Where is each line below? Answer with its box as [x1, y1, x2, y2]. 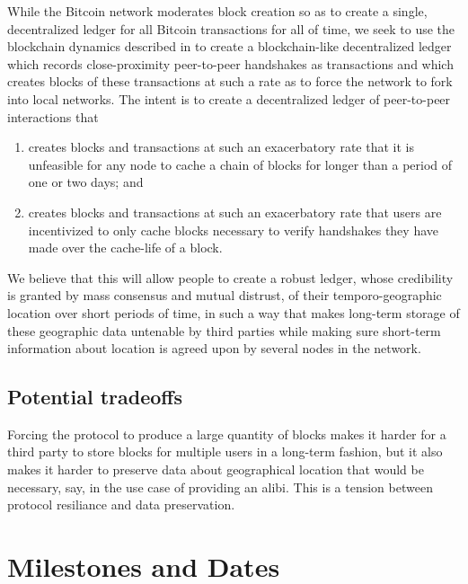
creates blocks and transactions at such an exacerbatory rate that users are [28, 202, 442, 221]
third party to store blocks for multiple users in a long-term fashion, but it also [7, 442, 443, 461]
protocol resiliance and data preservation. [7, 495, 235, 514]
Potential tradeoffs [7, 383, 182, 411]
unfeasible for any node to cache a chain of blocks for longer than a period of [28, 155, 453, 173]
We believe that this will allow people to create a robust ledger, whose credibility [7, 268, 454, 287]
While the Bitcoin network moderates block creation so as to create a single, [7, 2, 428, 20]
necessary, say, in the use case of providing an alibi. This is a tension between [7, 477, 433, 496]
